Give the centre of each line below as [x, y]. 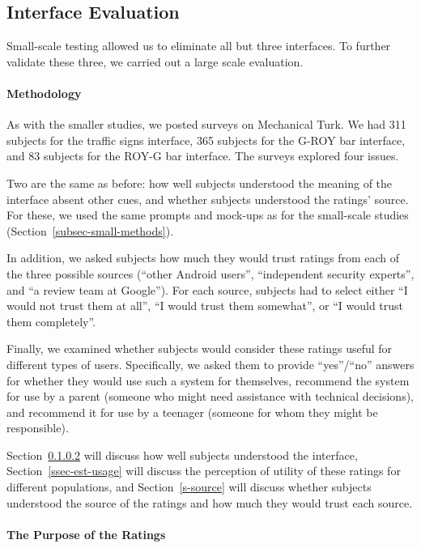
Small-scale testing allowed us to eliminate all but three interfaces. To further [199, 46]
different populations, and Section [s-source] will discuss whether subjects [189, 487]
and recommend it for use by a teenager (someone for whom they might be [192, 412]
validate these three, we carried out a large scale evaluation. [155, 61]
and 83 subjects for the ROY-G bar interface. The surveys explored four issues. [203, 156]
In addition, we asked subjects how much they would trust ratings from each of [203, 258]
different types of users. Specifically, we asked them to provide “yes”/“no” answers [210, 364]
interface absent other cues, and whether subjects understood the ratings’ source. [208, 199]
